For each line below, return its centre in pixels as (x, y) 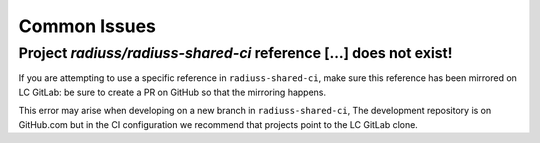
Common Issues (87, 26)
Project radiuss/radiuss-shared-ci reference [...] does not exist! (235, 53)
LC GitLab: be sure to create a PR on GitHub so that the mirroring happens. (172, 92)
